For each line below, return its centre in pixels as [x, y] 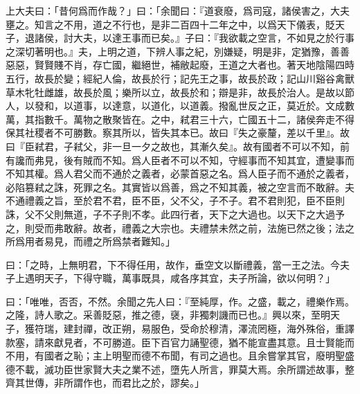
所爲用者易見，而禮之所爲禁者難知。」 [90, 241]
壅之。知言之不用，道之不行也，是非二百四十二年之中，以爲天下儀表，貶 [170, 24]
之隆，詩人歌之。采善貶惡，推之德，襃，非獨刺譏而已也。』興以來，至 [163, 315]
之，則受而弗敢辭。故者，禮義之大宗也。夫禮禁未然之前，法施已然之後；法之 [180, 227]
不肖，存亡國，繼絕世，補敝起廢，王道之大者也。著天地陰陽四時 [209, 65]
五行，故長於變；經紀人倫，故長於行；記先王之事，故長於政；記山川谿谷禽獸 [180, 78]
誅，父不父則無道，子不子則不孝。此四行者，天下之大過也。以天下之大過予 [175, 214]
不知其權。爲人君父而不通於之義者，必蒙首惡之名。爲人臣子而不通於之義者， [180, 173]
